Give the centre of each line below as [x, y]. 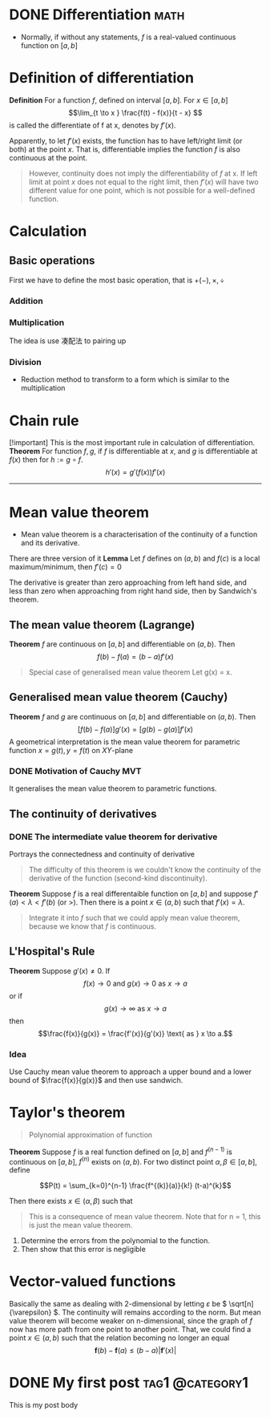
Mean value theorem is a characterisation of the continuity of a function [139, 534]
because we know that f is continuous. [93, 926]
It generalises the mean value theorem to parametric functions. [113, 788]
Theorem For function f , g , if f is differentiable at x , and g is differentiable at [133, 452]
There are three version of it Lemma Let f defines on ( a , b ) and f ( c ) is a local [135, 558]
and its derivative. [50, 543]
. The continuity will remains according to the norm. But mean [159, 1312]
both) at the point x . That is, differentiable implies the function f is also [125, 149]
